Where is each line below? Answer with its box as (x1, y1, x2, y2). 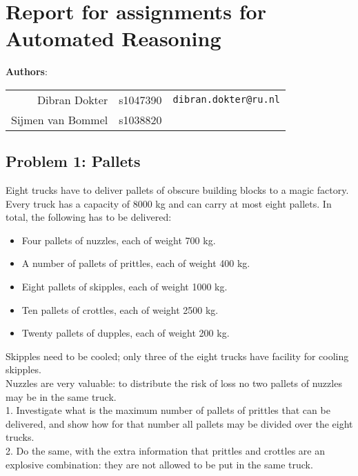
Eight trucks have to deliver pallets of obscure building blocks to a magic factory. (6, 183, 349, 197)
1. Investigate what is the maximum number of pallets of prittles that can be (6, 403, 330, 417)
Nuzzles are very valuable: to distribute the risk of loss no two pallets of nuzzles (6, 376, 342, 390)
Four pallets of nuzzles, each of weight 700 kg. (21, 232, 216, 247)
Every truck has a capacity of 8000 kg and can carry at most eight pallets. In (6, 196, 332, 210)
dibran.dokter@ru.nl (172, 94, 281, 106)
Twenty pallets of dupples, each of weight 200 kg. (21, 326, 230, 340)
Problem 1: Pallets (6, 150, 141, 172)
